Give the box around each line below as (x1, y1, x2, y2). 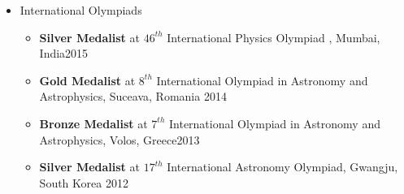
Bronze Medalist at (39, 114, 148, 131)
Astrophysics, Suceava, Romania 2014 (39, 88, 227, 105)
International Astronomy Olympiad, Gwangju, (167, 158, 398, 175)
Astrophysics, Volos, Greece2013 (39, 131, 200, 148)
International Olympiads (20, 2, 142, 18)
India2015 (39, 45, 89, 62)
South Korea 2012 (39, 174, 128, 191)
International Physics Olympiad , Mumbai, (167, 28, 380, 45)
